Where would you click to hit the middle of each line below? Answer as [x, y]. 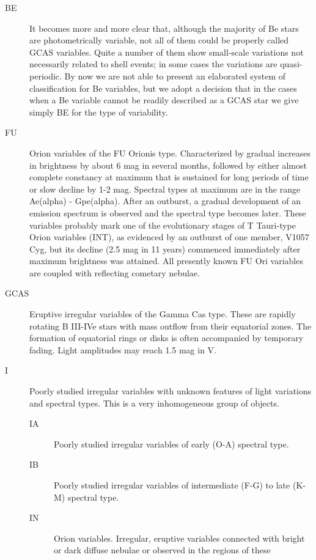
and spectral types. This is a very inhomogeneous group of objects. [154, 403]
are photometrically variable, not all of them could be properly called [159, 40]
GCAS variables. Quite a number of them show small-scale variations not [167, 52]
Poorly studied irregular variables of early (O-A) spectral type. [171, 444]
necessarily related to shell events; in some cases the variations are [153, 64]
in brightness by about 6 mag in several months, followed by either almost [168, 165]
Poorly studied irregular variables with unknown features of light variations [171, 391]
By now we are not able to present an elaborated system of [175, 76]
